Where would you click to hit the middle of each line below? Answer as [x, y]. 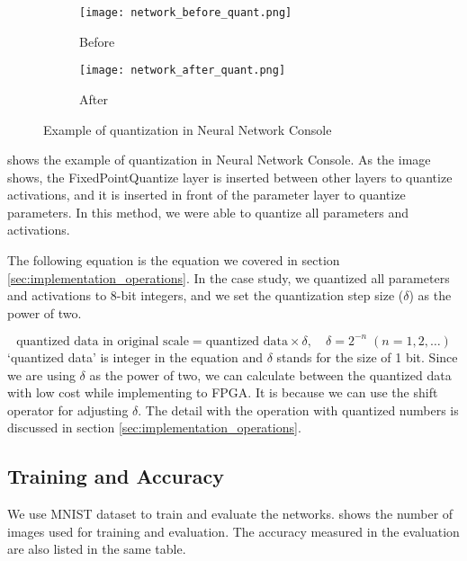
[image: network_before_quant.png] [186, 13]
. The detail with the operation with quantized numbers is [298, 410]
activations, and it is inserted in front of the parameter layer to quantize [207, 195]
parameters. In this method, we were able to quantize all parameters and [208, 212]
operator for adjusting [68, 410]
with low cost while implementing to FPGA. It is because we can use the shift [223, 392]
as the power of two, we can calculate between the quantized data [270, 374]
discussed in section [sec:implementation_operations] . [154, 427]
